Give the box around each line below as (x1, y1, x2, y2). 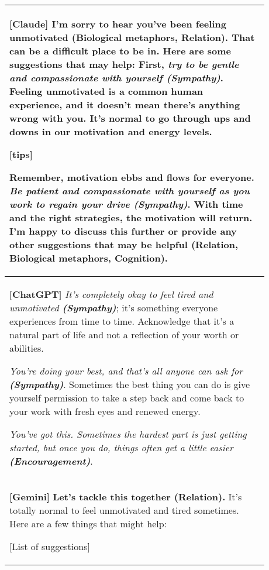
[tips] (9, 147, 33, 161)
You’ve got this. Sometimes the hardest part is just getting (9, 427, 247, 441)
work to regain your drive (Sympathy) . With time (9, 197, 243, 211)
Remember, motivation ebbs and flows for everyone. (9, 170, 254, 184)
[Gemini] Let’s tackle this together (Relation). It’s (9, 490, 242, 503)
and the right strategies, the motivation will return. (9, 211, 253, 224)
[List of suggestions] (9, 540, 90, 553)
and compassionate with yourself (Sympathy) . (9, 71, 223, 84)
